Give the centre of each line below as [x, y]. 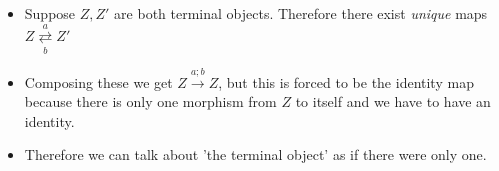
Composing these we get [98, 81]
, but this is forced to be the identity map [346, 81]
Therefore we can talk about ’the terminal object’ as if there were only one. [255, 154]
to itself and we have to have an [393, 101]
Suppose [50, 13]
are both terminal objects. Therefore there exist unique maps [301, 13]
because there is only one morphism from [150, 101]
